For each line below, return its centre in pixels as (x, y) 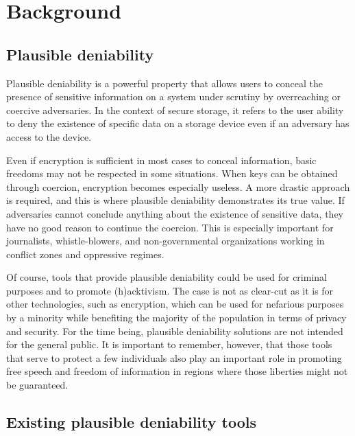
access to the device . (49, 136)
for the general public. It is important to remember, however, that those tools (169, 344)
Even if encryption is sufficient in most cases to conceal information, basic (161, 160)
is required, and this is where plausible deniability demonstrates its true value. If (175, 200)
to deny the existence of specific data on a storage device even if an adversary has (178, 123)
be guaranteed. (37, 385)
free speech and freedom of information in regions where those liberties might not (177, 371)
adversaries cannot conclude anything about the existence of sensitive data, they (175, 213)
